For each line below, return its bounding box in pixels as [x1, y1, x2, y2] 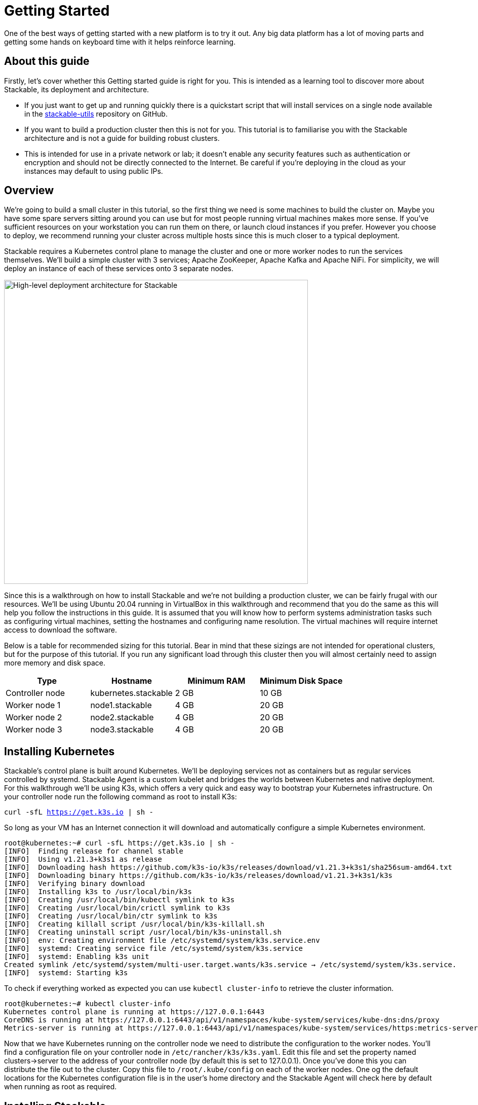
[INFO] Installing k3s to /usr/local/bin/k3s [4, 888, 192, 896]
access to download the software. [4, 625, 117, 635]
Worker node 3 [6, 724, 62, 735]
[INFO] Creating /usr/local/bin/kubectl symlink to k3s [4, 896, 235, 904]
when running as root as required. [4, 1082, 117, 1091]
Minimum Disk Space [260, 676, 343, 686]
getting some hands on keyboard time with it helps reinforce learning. [4, 37, 236, 46]
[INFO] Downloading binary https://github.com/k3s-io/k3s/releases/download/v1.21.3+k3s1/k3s [4, 871, 393, 880]
